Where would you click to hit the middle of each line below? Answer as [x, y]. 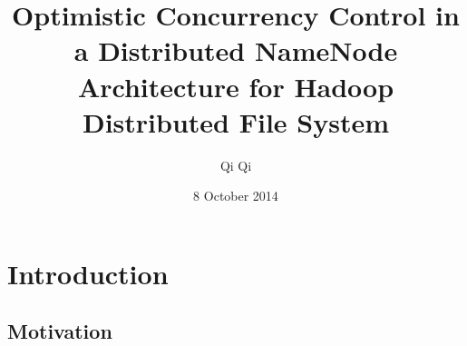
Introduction [88, 273]
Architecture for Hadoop [236, 86]
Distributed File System [236, 121]
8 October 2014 [236, 196]
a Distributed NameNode [236, 50]
